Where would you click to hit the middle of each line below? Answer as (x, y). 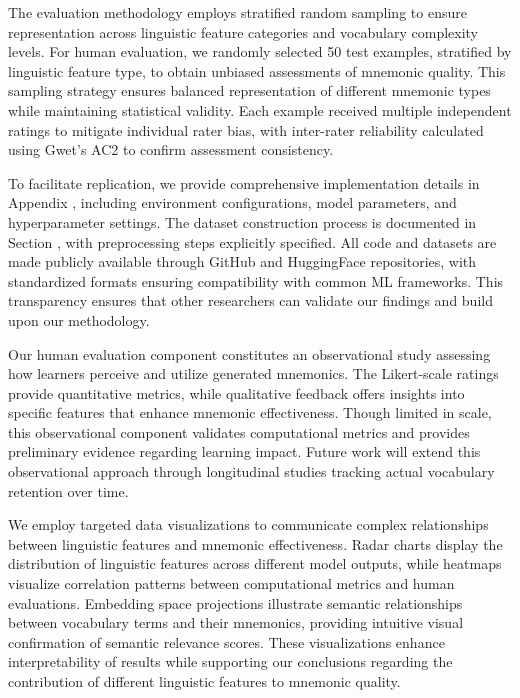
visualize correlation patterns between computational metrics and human (231, 583)
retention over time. (68, 490)
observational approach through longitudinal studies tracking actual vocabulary (251, 471)
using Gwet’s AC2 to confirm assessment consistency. (171, 149)
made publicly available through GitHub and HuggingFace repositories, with (242, 261)
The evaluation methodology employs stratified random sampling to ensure (237, 12)
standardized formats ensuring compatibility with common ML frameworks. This (256, 280)
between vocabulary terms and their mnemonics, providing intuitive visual (236, 622)
